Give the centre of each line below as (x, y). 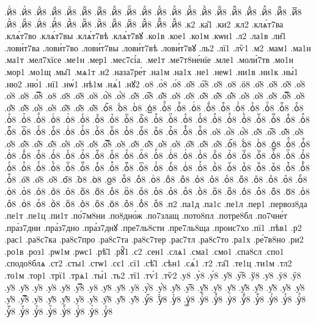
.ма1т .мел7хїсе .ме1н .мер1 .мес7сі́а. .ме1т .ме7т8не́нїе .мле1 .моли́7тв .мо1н (149, 60)
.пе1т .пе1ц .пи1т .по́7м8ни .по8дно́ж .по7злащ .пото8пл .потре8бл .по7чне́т (146, 215)
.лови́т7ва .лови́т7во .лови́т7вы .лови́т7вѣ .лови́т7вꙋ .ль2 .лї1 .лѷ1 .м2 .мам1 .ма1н (158, 47)
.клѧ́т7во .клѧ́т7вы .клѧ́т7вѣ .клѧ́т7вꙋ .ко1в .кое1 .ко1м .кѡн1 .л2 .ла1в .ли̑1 (145, 36)
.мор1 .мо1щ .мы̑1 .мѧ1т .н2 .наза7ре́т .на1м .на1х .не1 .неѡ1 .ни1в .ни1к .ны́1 (151, 71)
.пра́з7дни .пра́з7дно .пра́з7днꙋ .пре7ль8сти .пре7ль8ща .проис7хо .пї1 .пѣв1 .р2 (153, 227)
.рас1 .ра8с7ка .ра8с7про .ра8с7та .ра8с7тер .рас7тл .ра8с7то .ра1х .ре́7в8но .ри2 (154, 239)
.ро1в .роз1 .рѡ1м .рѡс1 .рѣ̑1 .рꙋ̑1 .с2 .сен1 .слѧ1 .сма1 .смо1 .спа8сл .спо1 (144, 251)
